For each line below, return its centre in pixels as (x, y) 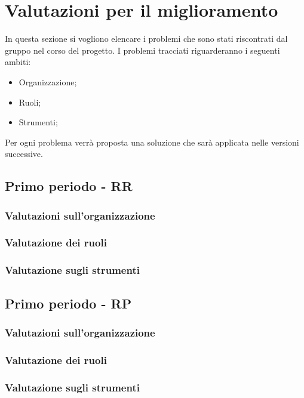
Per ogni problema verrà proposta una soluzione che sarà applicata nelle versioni (152, 142)
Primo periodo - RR (69, 186)
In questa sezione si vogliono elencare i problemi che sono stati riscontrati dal (146, 38)
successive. (24, 154)
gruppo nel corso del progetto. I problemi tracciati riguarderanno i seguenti (142, 50)
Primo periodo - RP (68, 303)
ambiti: (18, 62)
